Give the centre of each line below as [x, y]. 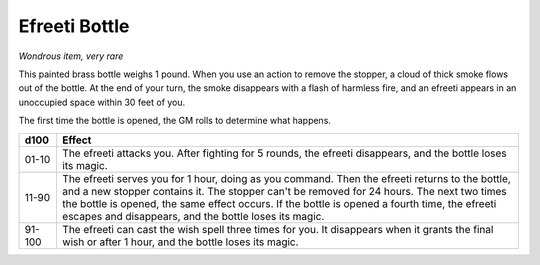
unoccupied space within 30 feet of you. [102, 102]
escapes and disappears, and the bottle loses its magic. [193, 216]
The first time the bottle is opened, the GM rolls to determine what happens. [175, 121]
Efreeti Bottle [74, 26]
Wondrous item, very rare [71, 56]
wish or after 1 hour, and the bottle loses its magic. [180, 242]
